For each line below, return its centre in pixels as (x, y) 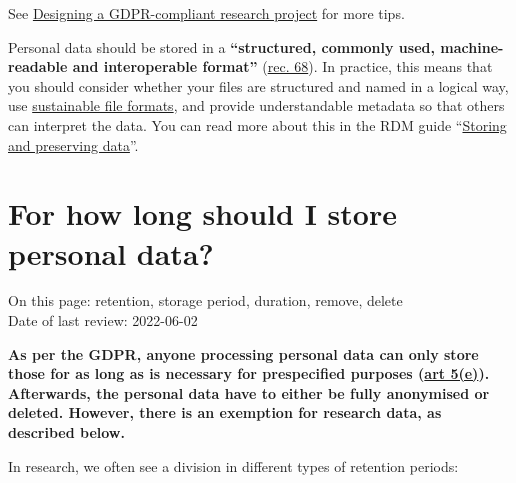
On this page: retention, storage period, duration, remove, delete (205, 300)
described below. (66, 432)
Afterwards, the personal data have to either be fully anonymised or (249, 392)
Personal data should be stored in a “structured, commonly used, (221, 46)
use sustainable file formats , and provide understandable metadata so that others (256, 105)
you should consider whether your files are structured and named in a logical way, (258, 85)
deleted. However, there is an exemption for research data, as (225, 412)
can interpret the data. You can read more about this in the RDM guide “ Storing (257, 124)
